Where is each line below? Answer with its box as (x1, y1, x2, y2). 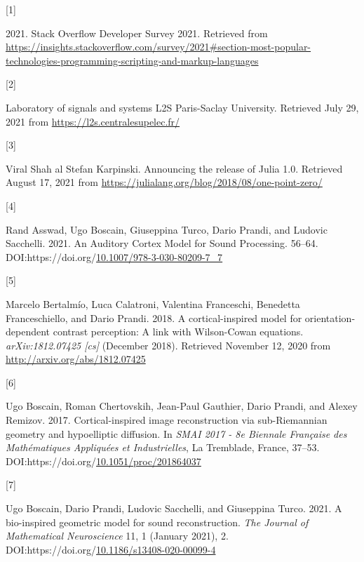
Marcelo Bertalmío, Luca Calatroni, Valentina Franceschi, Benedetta (6, 296, 300, 311)
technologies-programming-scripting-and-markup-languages (6, 53, 259, 67)
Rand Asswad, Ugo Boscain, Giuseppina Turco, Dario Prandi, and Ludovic (6, 222, 328, 236)
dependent (6, 324, 50, 339)
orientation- (304, 310, 356, 325)
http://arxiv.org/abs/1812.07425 (6, 352, 146, 366)
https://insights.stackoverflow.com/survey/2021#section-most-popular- (6, 39, 311, 54)
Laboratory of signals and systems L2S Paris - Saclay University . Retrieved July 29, (6, 100, 359, 114)
